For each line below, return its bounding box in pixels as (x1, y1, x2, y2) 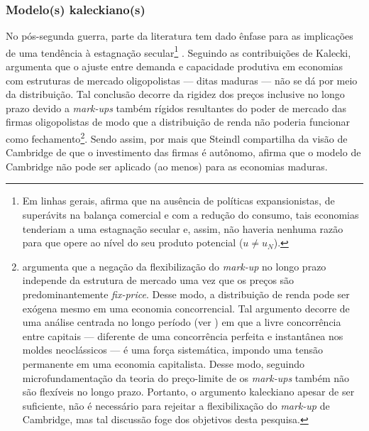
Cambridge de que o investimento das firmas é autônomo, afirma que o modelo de (6, 145, 361, 160)
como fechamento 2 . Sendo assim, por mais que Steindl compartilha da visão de (6, 129, 348, 146)
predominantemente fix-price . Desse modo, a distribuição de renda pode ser (22, 287, 350, 302)
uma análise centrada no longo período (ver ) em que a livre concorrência (22, 315, 341, 329)
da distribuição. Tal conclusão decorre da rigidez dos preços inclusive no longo (6, 87, 345, 102)
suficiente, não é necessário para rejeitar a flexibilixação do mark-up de (22, 398, 330, 413)
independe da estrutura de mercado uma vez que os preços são (22, 273, 294, 288)
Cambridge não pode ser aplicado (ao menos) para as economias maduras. (6, 158, 328, 173)
